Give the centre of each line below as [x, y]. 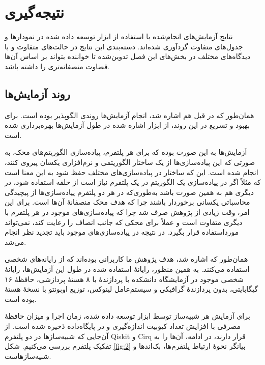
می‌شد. [16, 242]
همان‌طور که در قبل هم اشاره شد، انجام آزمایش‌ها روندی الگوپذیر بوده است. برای [129, 115]
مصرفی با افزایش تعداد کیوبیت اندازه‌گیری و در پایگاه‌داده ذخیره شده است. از [123, 326]
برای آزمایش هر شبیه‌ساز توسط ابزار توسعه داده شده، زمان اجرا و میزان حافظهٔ [127, 316]
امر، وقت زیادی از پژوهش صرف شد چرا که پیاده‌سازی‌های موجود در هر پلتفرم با [127, 212]
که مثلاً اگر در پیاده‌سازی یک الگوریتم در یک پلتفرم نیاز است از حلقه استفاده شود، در [133, 182]
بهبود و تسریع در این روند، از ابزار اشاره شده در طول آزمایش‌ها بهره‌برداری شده [127, 125]
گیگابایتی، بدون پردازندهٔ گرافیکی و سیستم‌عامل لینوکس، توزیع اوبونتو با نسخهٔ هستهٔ [131, 289]
